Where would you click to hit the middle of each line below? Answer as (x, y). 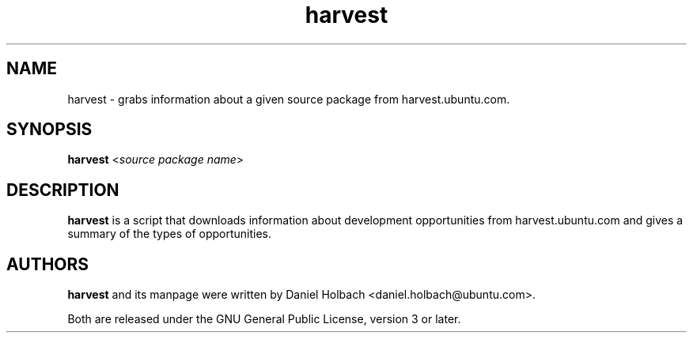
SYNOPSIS (49, 130)
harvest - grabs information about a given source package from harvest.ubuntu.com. (289, 99)
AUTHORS (48, 264)
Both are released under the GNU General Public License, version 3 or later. (264, 319)
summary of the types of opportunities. (170, 234)
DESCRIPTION (63, 190)
